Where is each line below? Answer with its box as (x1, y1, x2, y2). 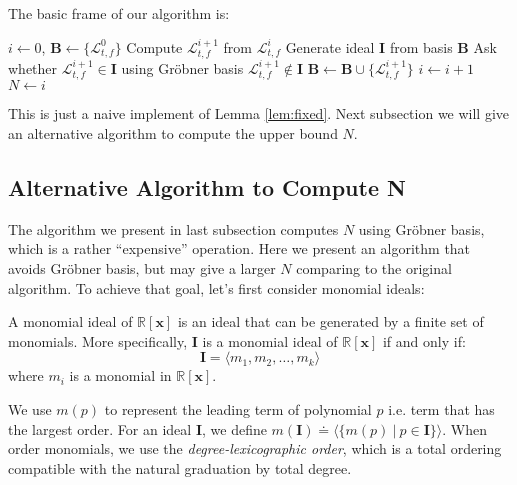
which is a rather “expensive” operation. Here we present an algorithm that (8, 238, 471, 259)
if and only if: (382, 330, 466, 351)
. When (442, 418, 487, 439)
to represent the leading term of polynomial (104, 398, 372, 419)
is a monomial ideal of (202, 330, 338, 351)
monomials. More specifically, (8, 330, 188, 351)
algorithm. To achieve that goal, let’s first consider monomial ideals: (8, 277, 425, 298)
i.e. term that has (388, 398, 495, 419)
